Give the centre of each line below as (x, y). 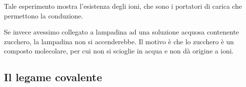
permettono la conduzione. (44, 15)
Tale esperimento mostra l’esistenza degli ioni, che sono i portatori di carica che (123, 6)
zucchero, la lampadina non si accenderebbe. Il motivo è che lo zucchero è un (119, 41)
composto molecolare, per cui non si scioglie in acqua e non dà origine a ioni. (119, 51)
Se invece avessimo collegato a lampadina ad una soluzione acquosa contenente (122, 32)
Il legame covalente (53, 77)
